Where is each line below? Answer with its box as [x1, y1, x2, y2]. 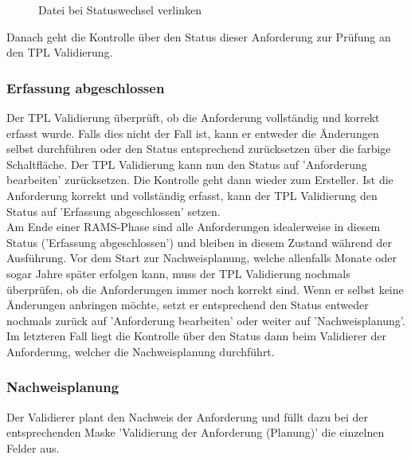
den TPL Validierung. [6, 44, 113, 61]
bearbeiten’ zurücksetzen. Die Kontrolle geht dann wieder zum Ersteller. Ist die [6, 171, 393, 188]
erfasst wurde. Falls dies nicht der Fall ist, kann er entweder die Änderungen [6, 124, 379, 141]
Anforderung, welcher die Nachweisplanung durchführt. [6, 343, 275, 359]
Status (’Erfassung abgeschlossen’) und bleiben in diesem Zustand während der [6, 233, 392, 250]
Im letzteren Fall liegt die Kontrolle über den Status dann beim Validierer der [6, 328, 386, 344]
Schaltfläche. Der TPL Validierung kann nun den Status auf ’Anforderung [6, 155, 367, 172]
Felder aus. [6, 439, 60, 456]
